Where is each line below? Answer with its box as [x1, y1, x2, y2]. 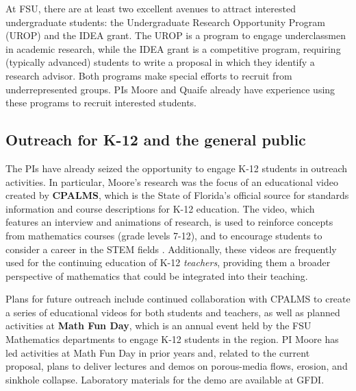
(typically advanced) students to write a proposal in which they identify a [5, 55, 315, 69]
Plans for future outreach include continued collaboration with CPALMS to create [5, 292, 351, 306]
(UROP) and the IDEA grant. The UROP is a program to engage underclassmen [5, 28, 346, 43]
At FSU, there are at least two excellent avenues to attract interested [5, 1, 296, 15]
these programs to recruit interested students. [5, 95, 197, 110]
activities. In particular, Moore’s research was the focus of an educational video [5, 174, 338, 189]
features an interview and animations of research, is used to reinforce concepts [5, 215, 333, 229]
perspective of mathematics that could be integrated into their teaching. [5, 268, 308, 283]
